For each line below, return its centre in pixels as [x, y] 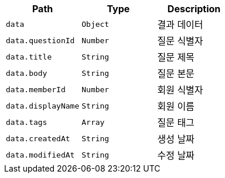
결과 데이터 [180, 25]
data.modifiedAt [40, 155]
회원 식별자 [180, 90]
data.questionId [40, 40]
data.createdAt [38, 138]
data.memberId [36, 89]
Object [96, 24]
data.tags [27, 122]
